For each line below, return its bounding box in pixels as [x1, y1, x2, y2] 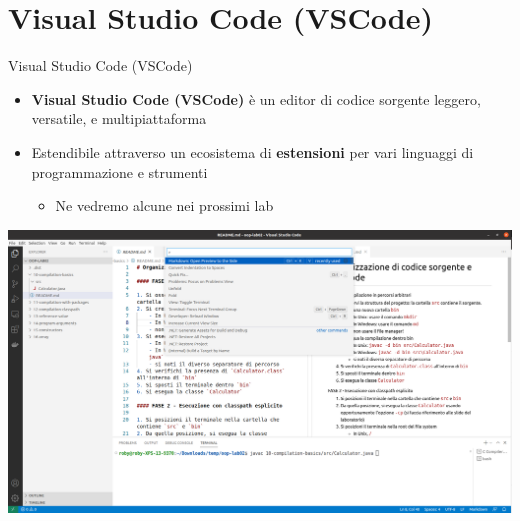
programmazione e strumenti [31, 161, 208, 182]
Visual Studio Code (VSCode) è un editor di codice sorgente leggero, [31, 88, 481, 109]
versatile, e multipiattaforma [31, 108, 207, 129]
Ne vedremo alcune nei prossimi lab [55, 195, 274, 216]
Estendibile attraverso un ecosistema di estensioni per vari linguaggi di [31, 141, 474, 162]
